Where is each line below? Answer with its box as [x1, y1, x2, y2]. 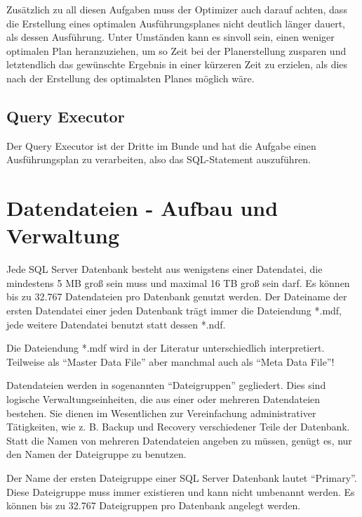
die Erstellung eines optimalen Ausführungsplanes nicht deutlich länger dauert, [6, 15, 346, 30]
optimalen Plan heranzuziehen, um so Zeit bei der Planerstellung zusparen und [6, 43, 347, 58]
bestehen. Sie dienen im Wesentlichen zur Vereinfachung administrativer [6, 405, 316, 420]
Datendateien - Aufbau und [6, 193, 279, 222]
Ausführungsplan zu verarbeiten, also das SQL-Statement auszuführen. [6, 152, 311, 167]
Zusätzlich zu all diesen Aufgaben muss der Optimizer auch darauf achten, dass [6, 2, 347, 16]
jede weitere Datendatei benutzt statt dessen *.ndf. [6, 317, 226, 331]
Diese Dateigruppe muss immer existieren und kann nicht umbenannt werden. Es [6, 484, 355, 499]
